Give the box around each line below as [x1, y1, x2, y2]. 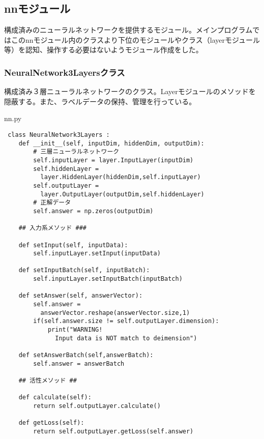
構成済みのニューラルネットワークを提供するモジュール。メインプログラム [4, 24, 253, 35]
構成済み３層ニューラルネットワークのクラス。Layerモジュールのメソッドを [4, 86, 256, 97]
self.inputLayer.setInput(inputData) [33, 250, 161, 257]
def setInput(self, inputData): [18, 241, 128, 249]
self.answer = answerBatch [33, 360, 125, 367]
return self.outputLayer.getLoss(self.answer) [33, 427, 194, 435]
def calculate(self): [18, 394, 92, 401]
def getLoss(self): [18, 419, 84, 427]
